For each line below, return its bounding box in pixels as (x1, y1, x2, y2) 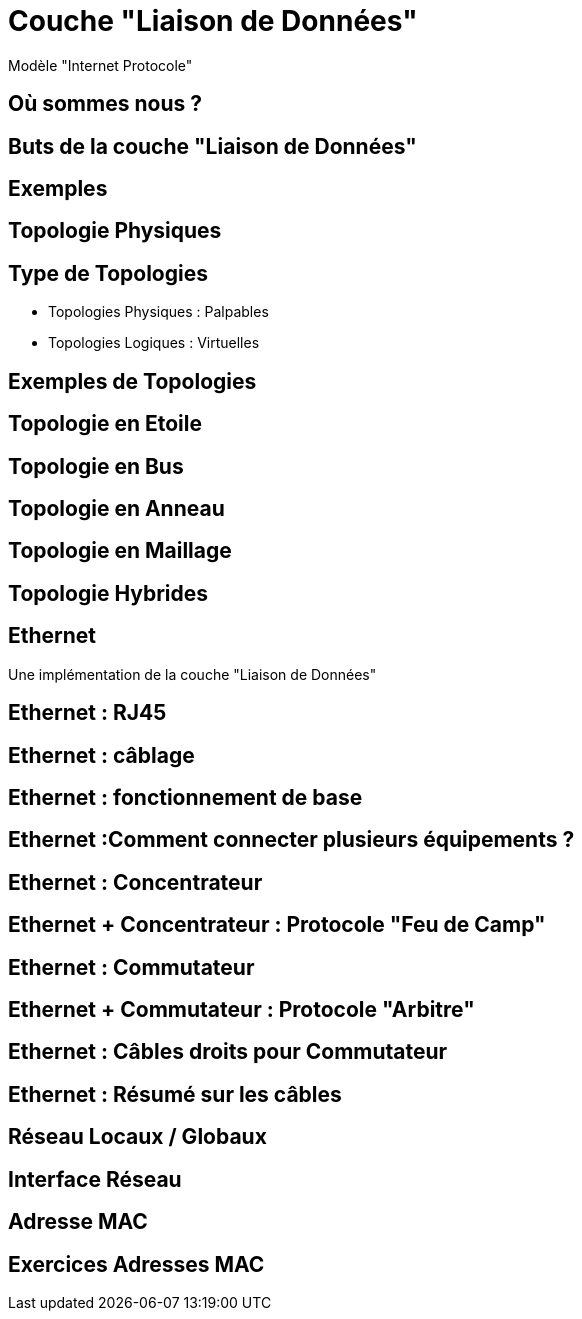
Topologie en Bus (8, 453, 184, 479)
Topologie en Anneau (8, 495, 225, 521)
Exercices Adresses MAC (8, 1251, 265, 1277)
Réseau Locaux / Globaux (8, 1124, 267, 1150)
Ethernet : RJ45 (8, 700, 167, 726)
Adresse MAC (8, 1209, 148, 1235)
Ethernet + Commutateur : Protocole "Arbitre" (8, 997, 475, 1023)
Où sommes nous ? (8, 91, 202, 117)
